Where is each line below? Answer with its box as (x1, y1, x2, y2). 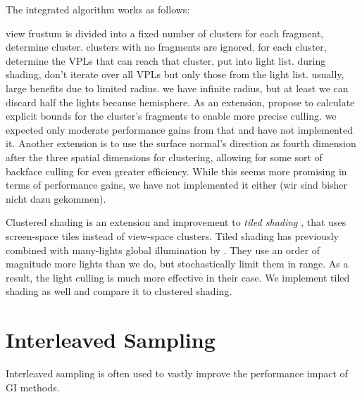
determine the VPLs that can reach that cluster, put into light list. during (6, 53, 326, 68)
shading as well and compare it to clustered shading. (6, 284, 232, 298)
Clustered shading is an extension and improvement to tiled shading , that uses (6, 215, 347, 229)
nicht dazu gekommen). (6, 191, 106, 206)
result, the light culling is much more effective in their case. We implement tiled (6, 270, 350, 284)
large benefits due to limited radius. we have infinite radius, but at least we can (6, 80, 349, 95)
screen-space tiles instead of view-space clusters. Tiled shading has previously (6, 228, 339, 243)
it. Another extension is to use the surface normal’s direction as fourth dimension (6, 136, 356, 151)
